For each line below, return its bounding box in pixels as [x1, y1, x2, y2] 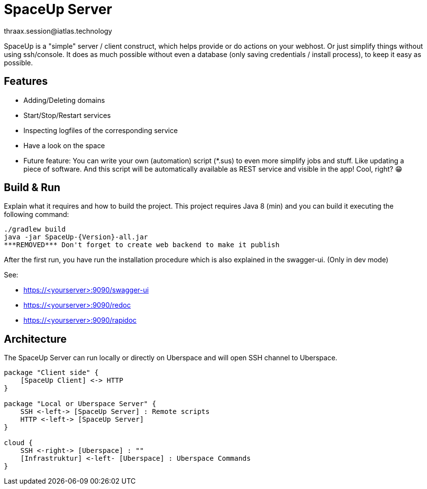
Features [4, 75, 48, 88]
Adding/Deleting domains [23, 96, 105, 104]
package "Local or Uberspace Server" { [4, 400, 156, 408]
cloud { [4, 439, 33, 447]
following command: [4, 210, 69, 219]
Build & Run [4, 181, 61, 194]
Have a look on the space [23, 141, 105, 150]
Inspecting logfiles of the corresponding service [23, 126, 178, 135]
